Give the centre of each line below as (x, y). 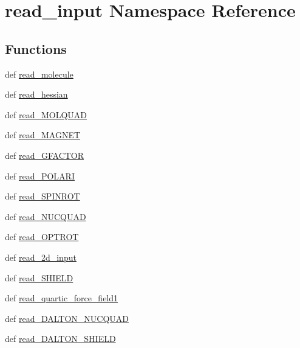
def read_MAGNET (43, 135)
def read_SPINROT (43, 196)
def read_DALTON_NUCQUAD (67, 318)
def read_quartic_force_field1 (62, 298)
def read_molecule (39, 74)
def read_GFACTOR (45, 155)
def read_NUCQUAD (46, 216)
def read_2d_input (41, 257)
